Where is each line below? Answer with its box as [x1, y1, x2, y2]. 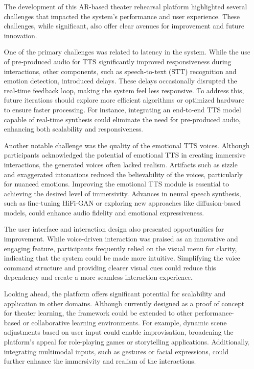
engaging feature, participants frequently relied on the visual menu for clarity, [4, 243, 237, 253]
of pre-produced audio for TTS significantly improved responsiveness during [4, 56, 231, 66]
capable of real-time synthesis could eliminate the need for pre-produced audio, [4, 114, 241, 124]
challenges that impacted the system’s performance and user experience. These [4, 11, 240, 21]
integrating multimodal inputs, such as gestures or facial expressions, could [4, 346, 229, 356]
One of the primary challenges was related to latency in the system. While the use [4, 47, 251, 57]
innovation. [4, 30, 37, 40]
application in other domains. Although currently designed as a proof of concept [4, 298, 245, 308]
